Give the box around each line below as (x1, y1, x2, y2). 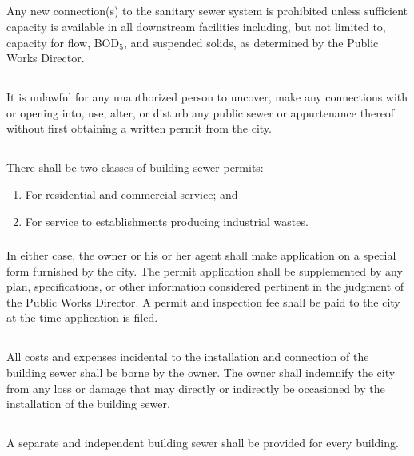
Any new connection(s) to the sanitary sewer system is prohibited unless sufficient (6, 2, 408, 19)
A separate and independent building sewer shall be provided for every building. (6, 434, 399, 451)
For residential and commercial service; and (25, 185, 238, 202)
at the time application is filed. (6, 309, 158, 326)
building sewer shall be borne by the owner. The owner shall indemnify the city (6, 363, 396, 380)
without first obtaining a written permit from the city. (6, 120, 272, 137)
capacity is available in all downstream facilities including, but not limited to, (6, 18, 386, 34)
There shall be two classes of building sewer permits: (6, 159, 264, 176)
